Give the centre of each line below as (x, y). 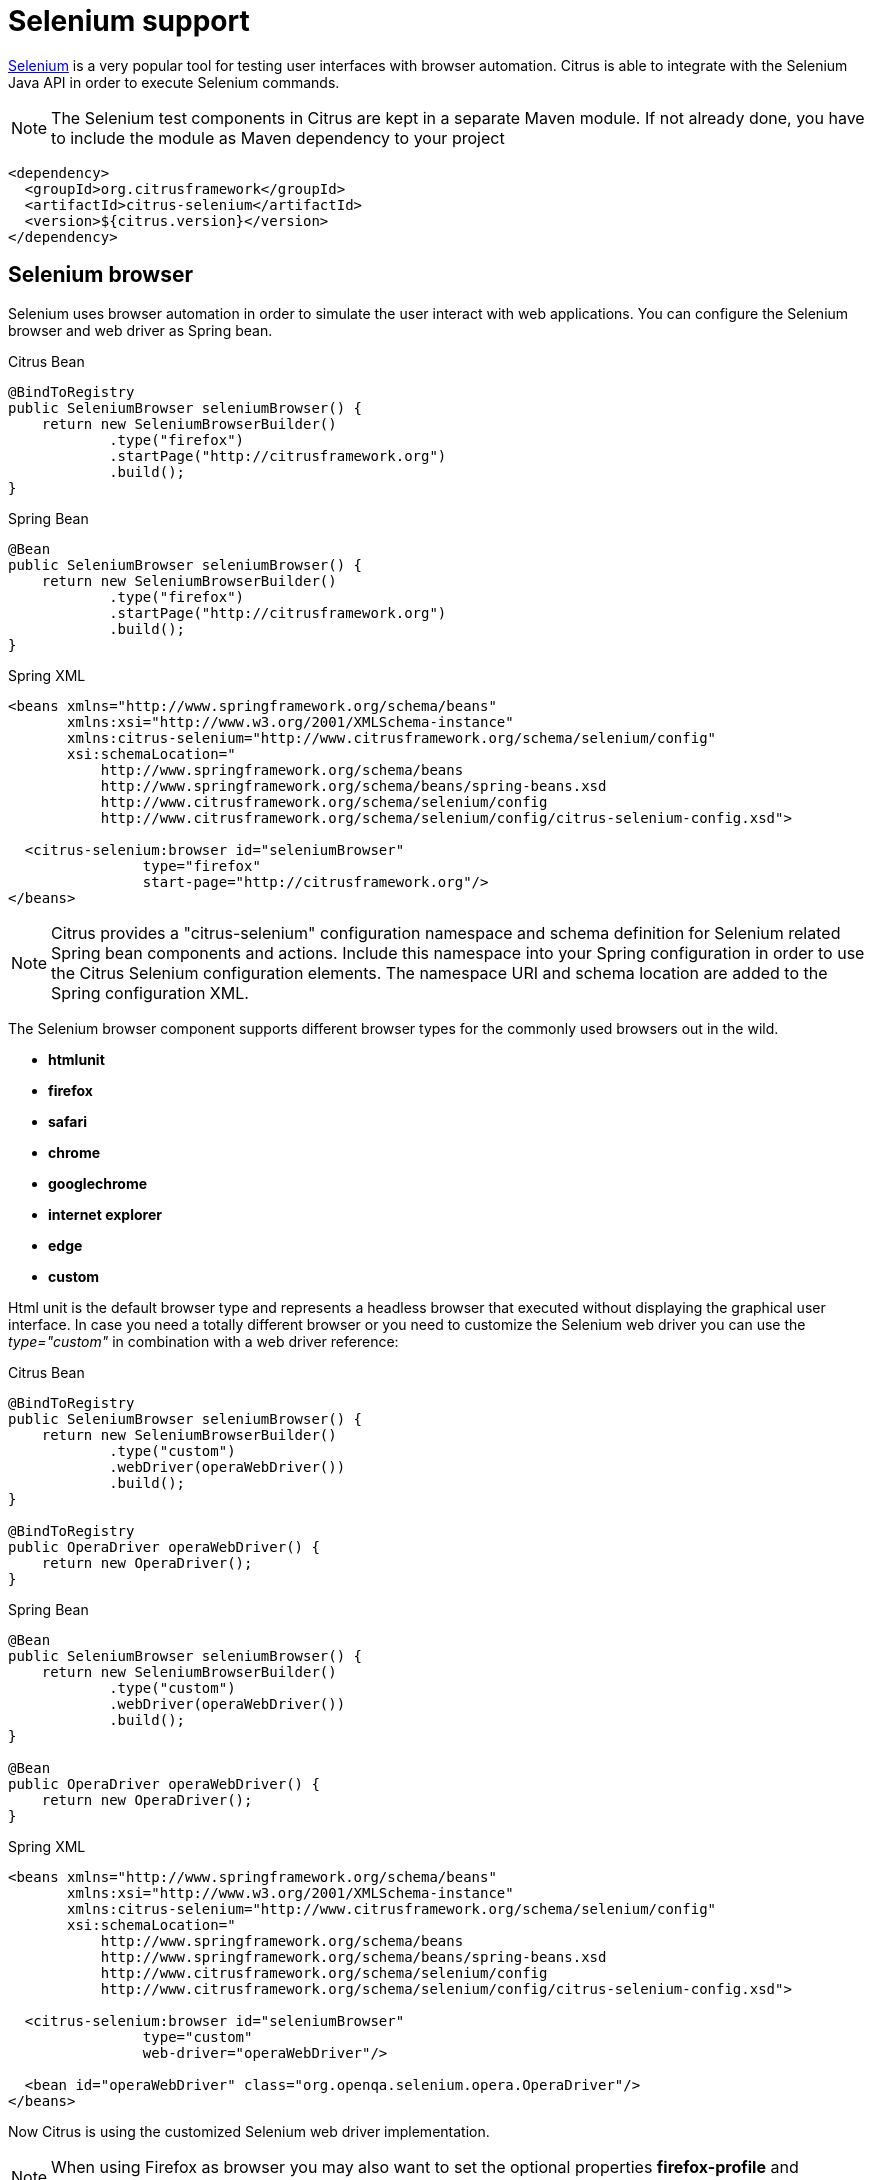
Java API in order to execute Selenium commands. (174, 82)
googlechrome (98, 1183)
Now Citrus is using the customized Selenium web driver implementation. (249, 2131)
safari (67, 1121)
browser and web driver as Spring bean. (140, 330)
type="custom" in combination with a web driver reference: (203, 1341)
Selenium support (129, 21)
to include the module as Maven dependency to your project (278, 137)
